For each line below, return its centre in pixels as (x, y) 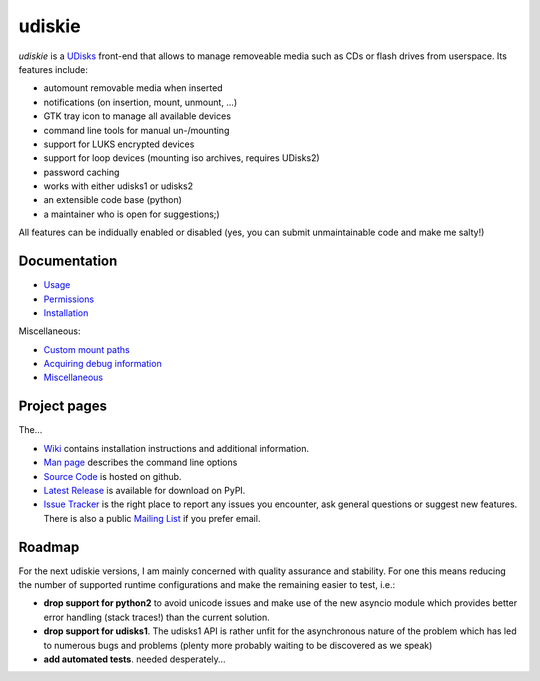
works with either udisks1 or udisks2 (118, 186)
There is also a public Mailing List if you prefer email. (152, 518)
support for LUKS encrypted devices (119, 144)
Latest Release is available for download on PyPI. (144, 490)
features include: (53, 69)
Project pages (62, 406)
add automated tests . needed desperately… (134, 659)
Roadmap (49, 546)
